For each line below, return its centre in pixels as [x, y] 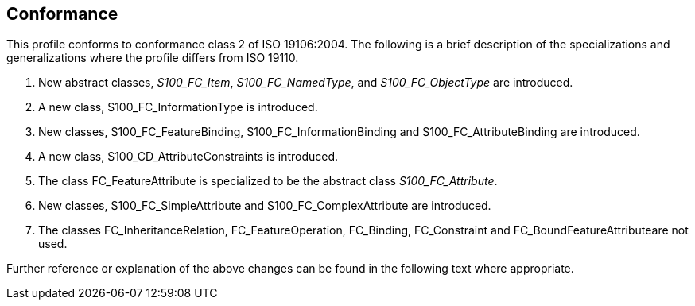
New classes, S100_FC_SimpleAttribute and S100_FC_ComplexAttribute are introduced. [265, 206]
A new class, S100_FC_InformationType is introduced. [178, 107]
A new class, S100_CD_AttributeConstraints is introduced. [188, 157]
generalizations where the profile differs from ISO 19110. [153, 58]
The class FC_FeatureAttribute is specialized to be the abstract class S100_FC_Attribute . [268, 181]
